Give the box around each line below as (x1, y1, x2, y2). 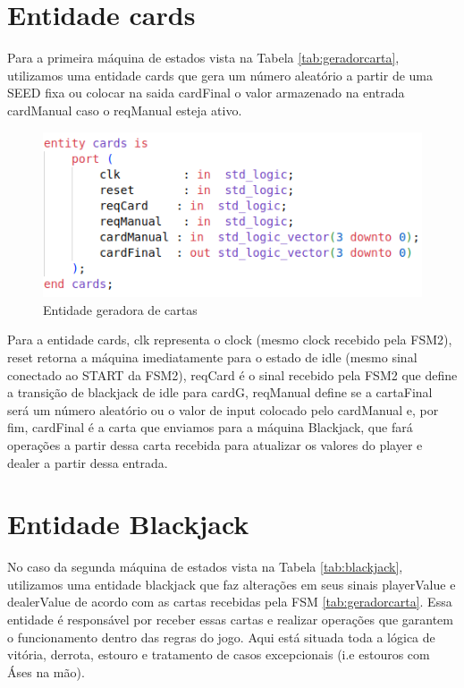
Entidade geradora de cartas (43, 300, 198, 319)
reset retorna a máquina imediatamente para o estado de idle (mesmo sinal (7, 348, 418, 367)
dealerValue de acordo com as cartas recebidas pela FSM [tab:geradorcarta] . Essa (7, 592, 452, 611)
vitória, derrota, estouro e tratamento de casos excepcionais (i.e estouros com (7, 645, 430, 664)
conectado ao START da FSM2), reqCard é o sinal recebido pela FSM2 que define (7, 365, 458, 384)
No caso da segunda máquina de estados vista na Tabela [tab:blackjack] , (7, 557, 403, 576)
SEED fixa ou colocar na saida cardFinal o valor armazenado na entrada (7, 83, 405, 102)
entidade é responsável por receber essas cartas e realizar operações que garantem (7, 610, 453, 629)
